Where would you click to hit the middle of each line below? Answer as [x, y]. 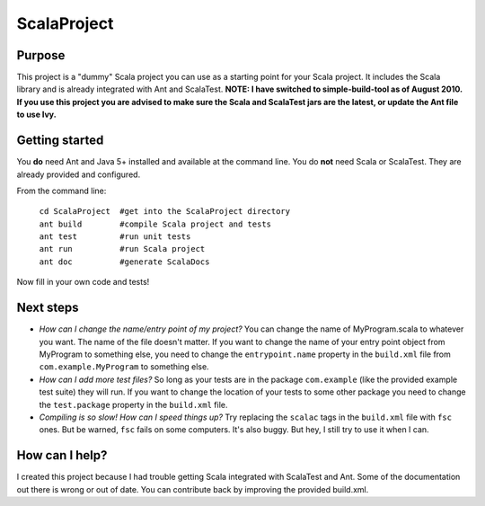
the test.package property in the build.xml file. [133, 404]
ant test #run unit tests [115, 237]
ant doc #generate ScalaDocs [124, 262]
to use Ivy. [37, 115]
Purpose [41, 55]
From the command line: [62, 191]
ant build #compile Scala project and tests [155, 224]
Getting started [60, 141]
